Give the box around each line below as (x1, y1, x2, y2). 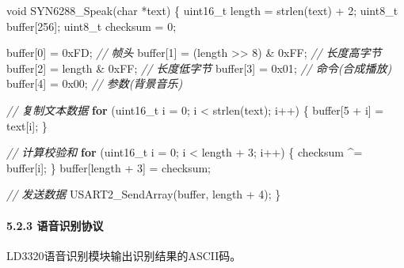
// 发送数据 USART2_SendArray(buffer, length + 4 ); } (6, 186, 281, 202)
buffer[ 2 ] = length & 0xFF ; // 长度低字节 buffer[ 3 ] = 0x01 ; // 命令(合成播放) (6, 59, 392, 76)
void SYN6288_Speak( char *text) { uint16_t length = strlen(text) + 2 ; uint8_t (6, 2, 398, 18)
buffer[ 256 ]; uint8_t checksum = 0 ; (6, 17, 177, 34)
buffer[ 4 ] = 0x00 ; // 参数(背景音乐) (6, 75, 183, 92)
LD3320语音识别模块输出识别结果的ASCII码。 (6, 247, 242, 263)
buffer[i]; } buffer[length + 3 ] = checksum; (6, 159, 212, 176)
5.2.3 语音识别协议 (6, 217, 104, 233)
